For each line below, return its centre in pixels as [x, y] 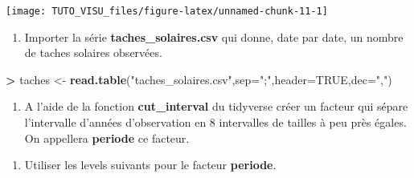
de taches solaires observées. [93, 53]
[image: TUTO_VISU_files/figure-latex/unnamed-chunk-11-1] [167, 11]
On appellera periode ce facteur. [107, 138]
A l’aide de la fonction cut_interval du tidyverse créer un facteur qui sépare [216, 106]
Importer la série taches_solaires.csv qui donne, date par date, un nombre [214, 36]
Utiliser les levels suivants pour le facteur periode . [150, 165]
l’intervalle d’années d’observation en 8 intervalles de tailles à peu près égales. [215, 122]
